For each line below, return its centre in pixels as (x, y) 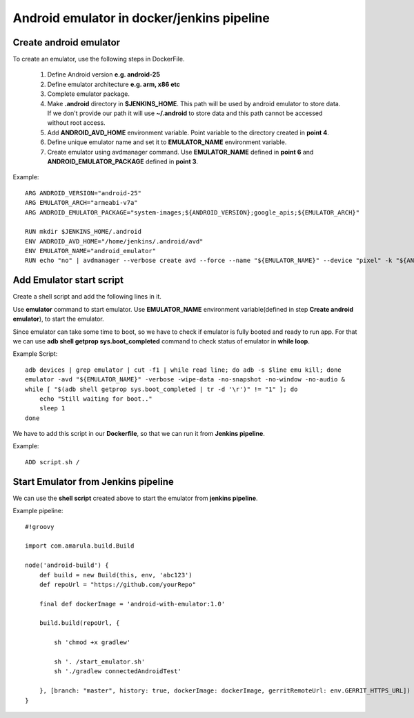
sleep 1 (52, 408)
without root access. (77, 123)
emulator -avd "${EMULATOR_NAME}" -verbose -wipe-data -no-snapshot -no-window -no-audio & (185, 380)
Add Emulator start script (68, 280)
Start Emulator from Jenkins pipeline (93, 482)
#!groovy (40, 527)
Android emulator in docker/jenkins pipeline (141, 18)
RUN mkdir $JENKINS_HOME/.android (83, 232)
